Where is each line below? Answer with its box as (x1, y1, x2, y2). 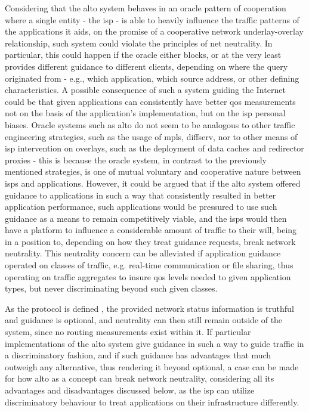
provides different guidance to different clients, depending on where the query (5, 60, 288, 72)
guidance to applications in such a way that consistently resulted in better (5, 188, 276, 201)
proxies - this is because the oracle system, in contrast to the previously (5, 153, 267, 166)
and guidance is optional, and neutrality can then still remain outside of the (5, 314, 283, 326)
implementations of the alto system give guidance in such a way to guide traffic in (5, 337, 304, 349)
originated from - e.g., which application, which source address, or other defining (5, 72, 299, 84)
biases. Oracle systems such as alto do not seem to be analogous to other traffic (5, 118, 295, 131)
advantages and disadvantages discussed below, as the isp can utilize (5, 384, 255, 396)
